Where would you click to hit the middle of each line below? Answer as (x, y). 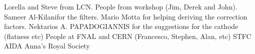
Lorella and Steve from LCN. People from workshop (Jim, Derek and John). (121, 6)
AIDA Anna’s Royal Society (47, 46)
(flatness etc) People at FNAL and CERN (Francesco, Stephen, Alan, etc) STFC (128, 36)
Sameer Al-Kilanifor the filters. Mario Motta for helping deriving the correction (126, 16)
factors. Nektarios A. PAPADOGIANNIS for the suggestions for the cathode (121, 26)
